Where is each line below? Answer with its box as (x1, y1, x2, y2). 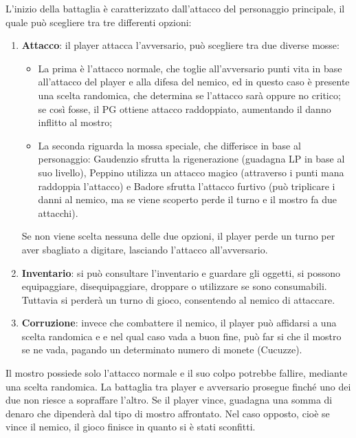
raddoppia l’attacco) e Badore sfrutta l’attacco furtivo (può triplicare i (38, 178, 335, 193)
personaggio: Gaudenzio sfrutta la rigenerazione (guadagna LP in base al (38, 152, 345, 166)
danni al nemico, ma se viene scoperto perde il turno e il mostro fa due (38, 192, 337, 207)
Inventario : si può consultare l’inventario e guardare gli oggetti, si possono (21, 265, 340, 280)
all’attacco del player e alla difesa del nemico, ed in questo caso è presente (38, 74, 350, 89)
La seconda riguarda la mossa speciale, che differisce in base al (38, 138, 301, 152)
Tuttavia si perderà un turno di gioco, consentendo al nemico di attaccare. (21, 292, 335, 306)
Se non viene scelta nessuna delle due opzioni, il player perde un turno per (21, 229, 335, 243)
